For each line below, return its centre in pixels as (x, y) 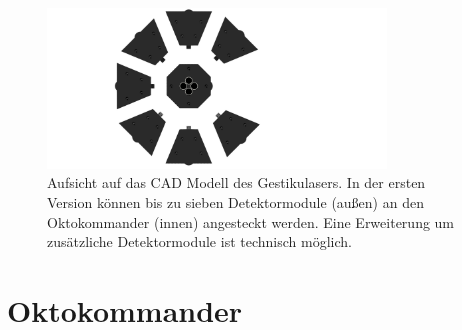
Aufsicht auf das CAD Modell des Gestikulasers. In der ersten (236, 182)
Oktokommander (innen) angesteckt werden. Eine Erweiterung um (251, 221)
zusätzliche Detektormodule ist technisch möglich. (199, 241)
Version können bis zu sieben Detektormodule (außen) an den (235, 201)
